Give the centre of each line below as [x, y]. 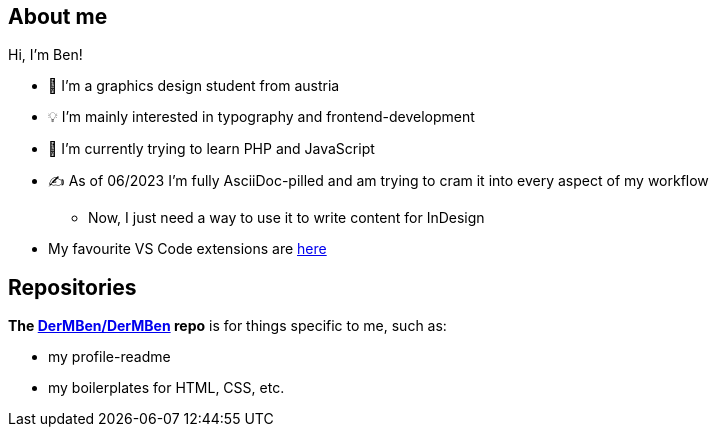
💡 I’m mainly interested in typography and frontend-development [261, 117]
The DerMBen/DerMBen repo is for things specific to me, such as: [227, 326]
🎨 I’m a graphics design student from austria [194, 86]
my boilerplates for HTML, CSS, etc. [166, 388]
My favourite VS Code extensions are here [187, 249]
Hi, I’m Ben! [45, 55]
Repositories [72, 287]
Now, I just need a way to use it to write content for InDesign [286, 218]
